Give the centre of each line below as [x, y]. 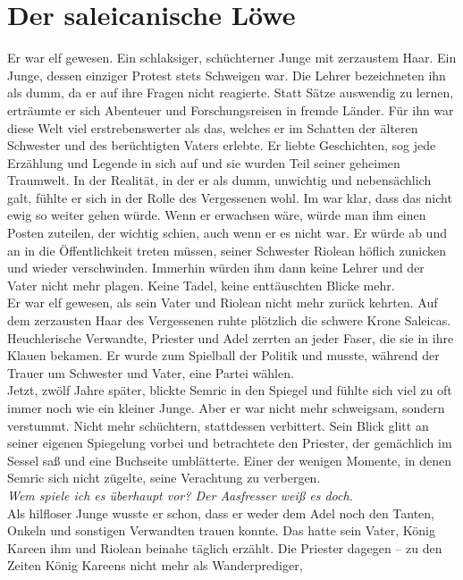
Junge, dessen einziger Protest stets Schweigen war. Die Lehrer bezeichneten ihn [227, 75]
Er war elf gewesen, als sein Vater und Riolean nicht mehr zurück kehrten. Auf [223, 303]
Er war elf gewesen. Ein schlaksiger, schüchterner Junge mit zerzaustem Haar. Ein [232, 58]
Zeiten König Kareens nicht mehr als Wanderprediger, [155, 565]
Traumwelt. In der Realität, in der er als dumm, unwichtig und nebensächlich [219, 180]
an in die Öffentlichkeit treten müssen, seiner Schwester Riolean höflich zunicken [227, 250]
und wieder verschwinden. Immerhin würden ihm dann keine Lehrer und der [216, 268]
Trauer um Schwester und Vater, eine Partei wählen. [151, 372]
